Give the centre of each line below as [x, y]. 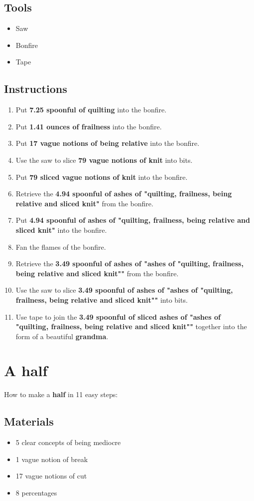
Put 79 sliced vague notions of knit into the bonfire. [102, 177]
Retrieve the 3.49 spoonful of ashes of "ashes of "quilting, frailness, [129, 263]
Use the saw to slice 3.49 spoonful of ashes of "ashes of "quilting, [124, 290]
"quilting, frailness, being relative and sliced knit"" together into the [131, 326]
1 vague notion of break [52, 459]
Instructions [36, 89]
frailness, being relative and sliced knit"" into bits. [102, 299]
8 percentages [36, 492]
